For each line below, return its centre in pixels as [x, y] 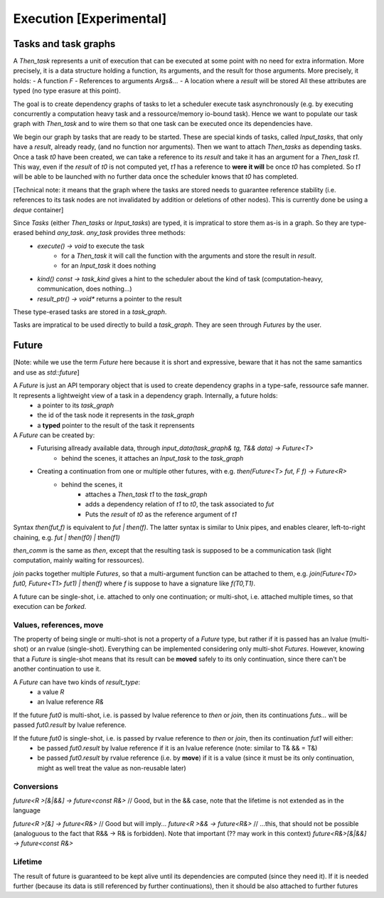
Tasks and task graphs [64, 44]
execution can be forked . [50, 606]
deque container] [38, 209]
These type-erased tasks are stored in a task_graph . [90, 312]
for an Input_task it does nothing [109, 266]
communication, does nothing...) [85, 289]
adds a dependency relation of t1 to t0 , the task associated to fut [180, 504]
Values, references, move [58, 625]
